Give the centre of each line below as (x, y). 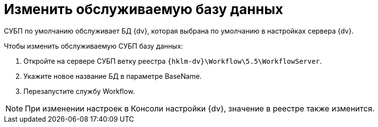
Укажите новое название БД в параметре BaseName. (113, 76)
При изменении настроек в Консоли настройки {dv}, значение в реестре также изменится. (200, 108)
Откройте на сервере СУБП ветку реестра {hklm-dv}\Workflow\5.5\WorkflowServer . (173, 61)
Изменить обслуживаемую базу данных (144, 9)
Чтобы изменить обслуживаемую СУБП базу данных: (94, 46)
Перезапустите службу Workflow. (79, 91)
